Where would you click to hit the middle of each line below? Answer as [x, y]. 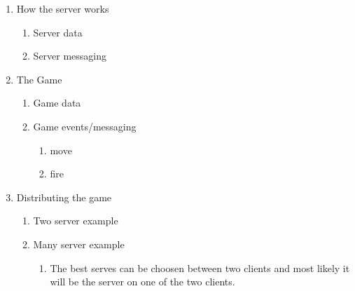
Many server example [79, 244]
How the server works [63, 8]
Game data [57, 103]
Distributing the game [64, 197]
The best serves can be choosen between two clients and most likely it [200, 268]
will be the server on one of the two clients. [142, 282]
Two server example [76, 221]
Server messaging [70, 56]
